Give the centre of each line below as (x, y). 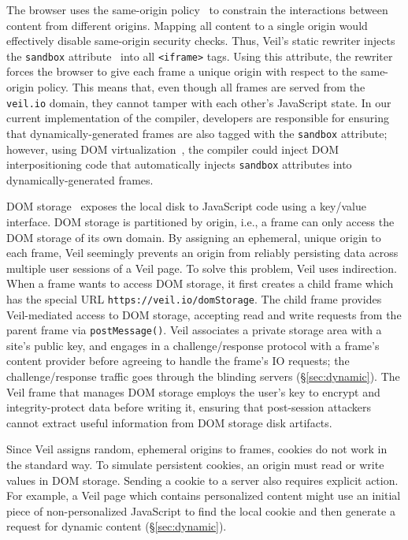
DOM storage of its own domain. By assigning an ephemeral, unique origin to (194, 237)
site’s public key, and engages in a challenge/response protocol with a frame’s (193, 345)
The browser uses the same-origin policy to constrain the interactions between (197, 9)
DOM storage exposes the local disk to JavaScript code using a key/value (186, 206)
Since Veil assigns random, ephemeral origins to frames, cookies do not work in (197, 449)
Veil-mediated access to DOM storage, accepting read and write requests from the (204, 314)
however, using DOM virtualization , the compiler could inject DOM (173, 149)
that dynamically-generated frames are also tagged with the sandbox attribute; (197, 133)
